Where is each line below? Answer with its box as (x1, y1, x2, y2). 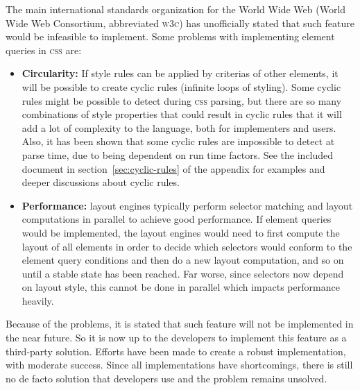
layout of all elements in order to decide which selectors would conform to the (22, 239, 352, 253)
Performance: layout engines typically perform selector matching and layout (22, 198, 353, 212)
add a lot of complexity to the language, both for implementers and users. (22, 120, 336, 135)
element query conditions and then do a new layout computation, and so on (22, 253, 344, 267)
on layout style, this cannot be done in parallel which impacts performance (22, 280, 340, 294)
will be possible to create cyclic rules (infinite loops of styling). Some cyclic (22, 79, 341, 94)
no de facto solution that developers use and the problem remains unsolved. (6, 371, 327, 385)
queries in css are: (6, 42, 82, 57)
